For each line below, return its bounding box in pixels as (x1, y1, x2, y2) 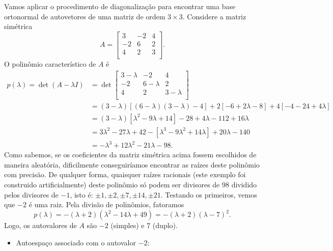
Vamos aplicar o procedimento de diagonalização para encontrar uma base (4, 1, 236, 11)
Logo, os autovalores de (4, 220, 77, 231)
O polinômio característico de (4, 58, 96, 69)
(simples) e (110, 220, 145, 231)
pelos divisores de (4, 189, 59, 200)
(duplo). (152, 220, 178, 231)
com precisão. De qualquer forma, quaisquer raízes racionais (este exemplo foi (4, 169, 246, 180)
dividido (231, 179, 257, 190)
